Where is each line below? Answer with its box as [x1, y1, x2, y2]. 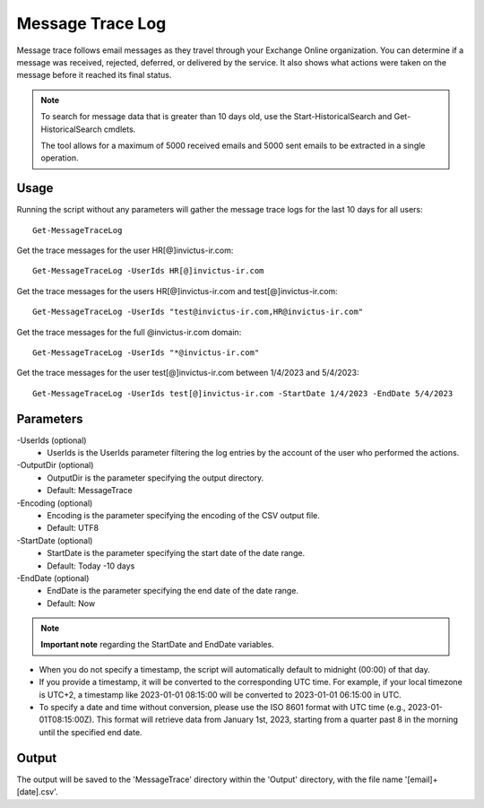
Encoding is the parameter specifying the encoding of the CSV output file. [47, 509, 320, 520]
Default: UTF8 [47, 523, 99, 534]
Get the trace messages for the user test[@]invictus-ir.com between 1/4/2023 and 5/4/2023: [16, 368, 359, 378]
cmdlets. [103, 124, 136, 135]
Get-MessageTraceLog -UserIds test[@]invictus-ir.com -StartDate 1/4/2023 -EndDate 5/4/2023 [32, 388, 454, 398]
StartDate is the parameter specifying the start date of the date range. [47, 548, 305, 559]
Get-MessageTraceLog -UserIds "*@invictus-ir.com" [32, 347, 260, 358]
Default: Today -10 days [47, 560, 135, 571]
